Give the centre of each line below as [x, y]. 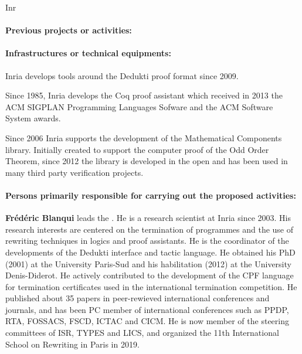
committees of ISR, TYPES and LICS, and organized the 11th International [142, 333]
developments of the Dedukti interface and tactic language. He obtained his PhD [150, 252]
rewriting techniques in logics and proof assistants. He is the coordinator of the [147, 241]
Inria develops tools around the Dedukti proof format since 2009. [122, 75]
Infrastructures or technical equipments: [88, 53]
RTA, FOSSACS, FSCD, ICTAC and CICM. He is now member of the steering [147, 321]
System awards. [33, 118]
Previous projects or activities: [69, 30]
